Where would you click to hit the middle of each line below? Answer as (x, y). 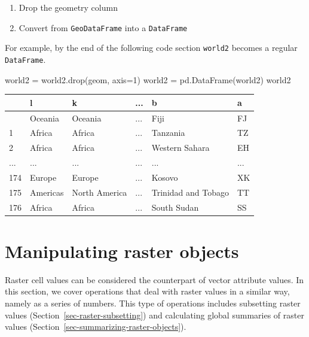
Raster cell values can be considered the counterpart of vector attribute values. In (154, 279)
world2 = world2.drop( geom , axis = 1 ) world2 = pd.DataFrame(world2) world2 (148, 79)
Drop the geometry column (68, 7)
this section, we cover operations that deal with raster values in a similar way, (147, 291)
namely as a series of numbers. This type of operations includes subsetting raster (153, 303)
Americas (47, 192)
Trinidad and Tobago (190, 192)
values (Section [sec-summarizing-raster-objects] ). (96, 327)
